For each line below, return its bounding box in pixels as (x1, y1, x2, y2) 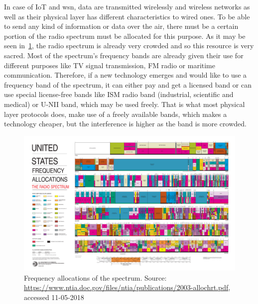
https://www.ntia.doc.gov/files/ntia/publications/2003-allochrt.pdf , (24, 282, 231, 293)
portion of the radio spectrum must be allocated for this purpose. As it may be (4, 30, 246, 41)
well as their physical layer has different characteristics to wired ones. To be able (4, 11, 250, 21)
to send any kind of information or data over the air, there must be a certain (4, 21, 239, 31)
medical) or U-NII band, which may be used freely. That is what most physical (4, 99, 245, 109)
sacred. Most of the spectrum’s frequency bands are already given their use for (4, 50, 244, 60)
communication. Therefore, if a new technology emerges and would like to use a (4, 70, 247, 80)
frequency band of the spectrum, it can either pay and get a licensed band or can (4, 79, 252, 90)
